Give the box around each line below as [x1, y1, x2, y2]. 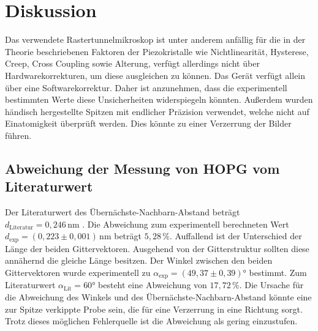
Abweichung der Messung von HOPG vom [5, 158, 280, 177]
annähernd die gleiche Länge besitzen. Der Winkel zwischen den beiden [5, 254, 273, 267]
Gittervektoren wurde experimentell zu [5, 266, 151, 278]
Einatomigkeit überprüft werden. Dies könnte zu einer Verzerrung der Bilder [5, 117, 292, 130]
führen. [5, 128, 32, 141]
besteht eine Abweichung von [98, 278, 207, 291]
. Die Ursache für [239, 278, 304, 291]
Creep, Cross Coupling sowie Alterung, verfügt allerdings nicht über [5, 57, 260, 70]
